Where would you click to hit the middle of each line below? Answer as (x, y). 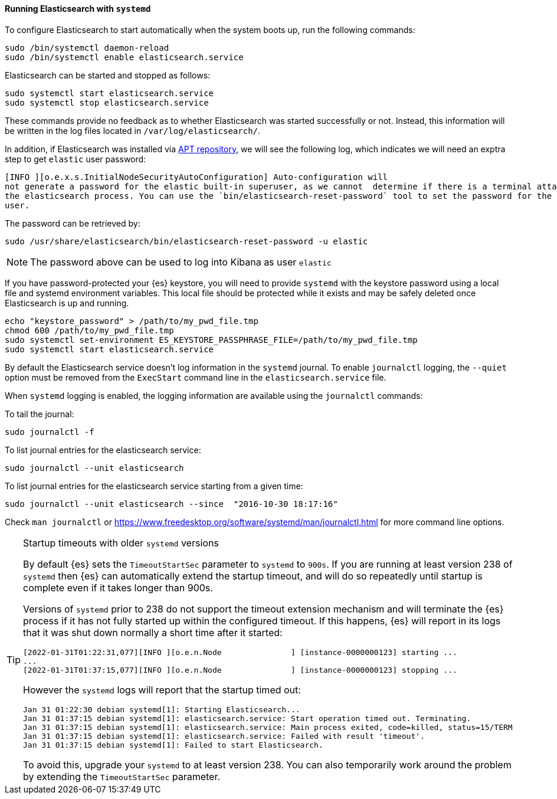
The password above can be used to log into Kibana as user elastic (181, 262)
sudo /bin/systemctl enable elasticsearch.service (124, 57)
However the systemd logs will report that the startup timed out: (162, 690)
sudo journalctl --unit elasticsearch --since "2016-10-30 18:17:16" (171, 504)
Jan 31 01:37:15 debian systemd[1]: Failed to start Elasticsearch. (173, 745)
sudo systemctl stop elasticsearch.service (107, 102)
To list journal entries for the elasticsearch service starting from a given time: (154, 486)
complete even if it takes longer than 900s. (118, 587)
